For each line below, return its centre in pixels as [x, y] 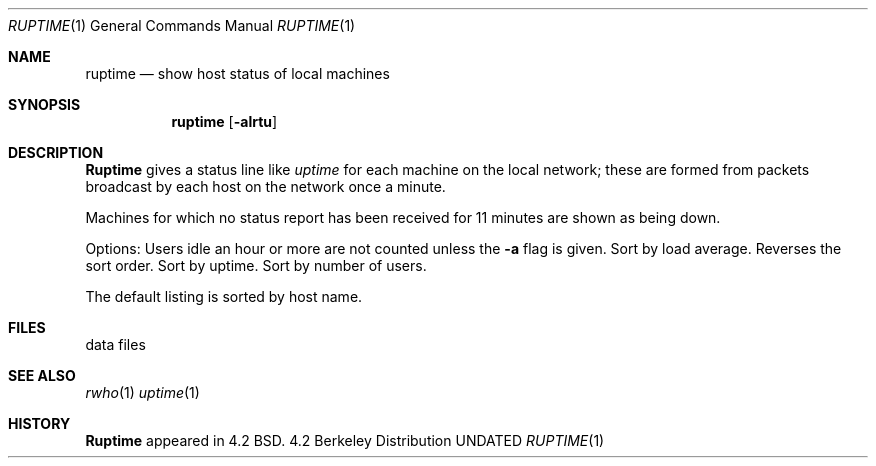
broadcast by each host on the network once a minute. [265, 186]
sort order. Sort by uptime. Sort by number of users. [256, 265]
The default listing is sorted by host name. [224, 296]
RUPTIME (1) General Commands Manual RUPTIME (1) [182, 25]
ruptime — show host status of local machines [237, 73]
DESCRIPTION [56, 152]
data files [115, 344]
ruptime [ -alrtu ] [224, 121]
